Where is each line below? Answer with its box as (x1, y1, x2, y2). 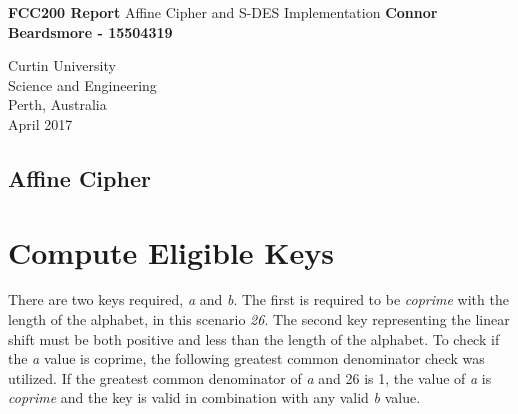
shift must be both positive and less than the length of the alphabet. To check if (8, 328, 500, 349)
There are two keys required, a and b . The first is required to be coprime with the (8, 289, 509, 310)
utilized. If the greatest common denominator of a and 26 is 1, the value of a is (8, 367, 492, 388)
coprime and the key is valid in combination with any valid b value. (8, 387, 421, 408)
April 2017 (8, 113, 73, 134)
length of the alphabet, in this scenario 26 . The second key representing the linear (8, 309, 510, 330)
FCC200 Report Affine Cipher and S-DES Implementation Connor (8, 2, 438, 22)
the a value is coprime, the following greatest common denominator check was (8, 348, 485, 369)
